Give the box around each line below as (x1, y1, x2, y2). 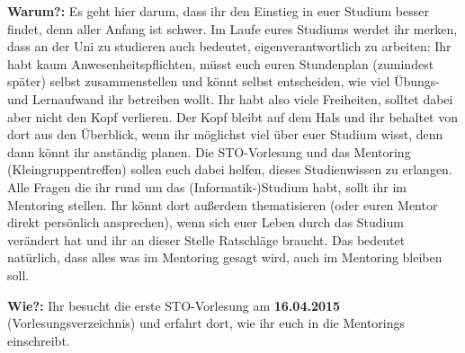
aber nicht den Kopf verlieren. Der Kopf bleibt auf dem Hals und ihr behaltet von (7, 107, 459, 126)
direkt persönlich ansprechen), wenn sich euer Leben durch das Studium (7, 213, 404, 232)
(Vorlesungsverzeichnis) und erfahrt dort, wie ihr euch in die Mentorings (7, 313, 406, 332)
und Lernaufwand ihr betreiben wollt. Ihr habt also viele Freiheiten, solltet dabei (7, 89, 453, 108)
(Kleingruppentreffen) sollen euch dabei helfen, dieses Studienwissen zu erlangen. (7, 160, 452, 179)
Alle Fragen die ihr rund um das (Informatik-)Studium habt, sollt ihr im (7, 177, 407, 196)
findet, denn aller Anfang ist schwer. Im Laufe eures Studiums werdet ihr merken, (7, 19, 458, 38)
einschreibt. (7, 331, 70, 349)
